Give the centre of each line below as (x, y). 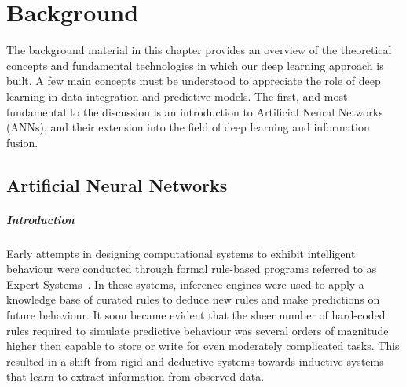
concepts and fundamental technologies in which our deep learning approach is (195, 65)
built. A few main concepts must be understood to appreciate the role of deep (194, 81)
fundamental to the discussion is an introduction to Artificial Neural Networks (195, 111)
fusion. (22, 142)
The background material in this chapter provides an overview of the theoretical (199, 50)
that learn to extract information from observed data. (135, 376)
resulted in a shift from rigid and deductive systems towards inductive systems (195, 361)
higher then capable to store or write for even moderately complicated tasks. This (203, 346)
